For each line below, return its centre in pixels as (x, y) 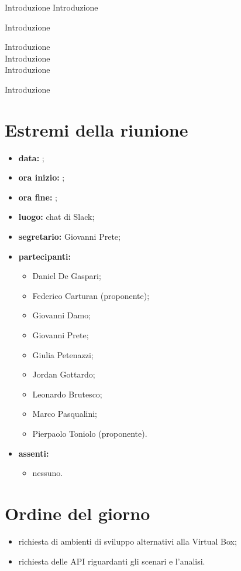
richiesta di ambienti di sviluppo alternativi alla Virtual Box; (128, 541)
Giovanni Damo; (62, 315)
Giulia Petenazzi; (63, 354)
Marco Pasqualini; (65, 414)
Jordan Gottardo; (64, 374)
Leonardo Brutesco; (67, 394)
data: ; (31, 157)
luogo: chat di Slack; (56, 217)
